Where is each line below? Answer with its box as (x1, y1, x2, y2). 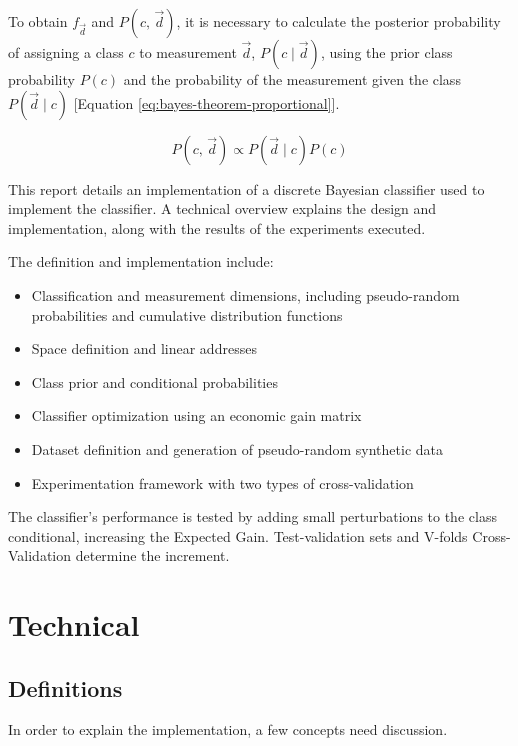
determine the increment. (75, 545, 230, 566)
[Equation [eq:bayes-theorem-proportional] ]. (73, 92, 340, 113)
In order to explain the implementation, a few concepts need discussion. (8, 719, 448, 740)
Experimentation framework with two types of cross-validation (31, 472, 414, 493)
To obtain (8, 11, 68, 31)
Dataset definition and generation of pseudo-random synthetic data (31, 438, 444, 459)
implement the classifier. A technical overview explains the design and (8, 198, 437, 219)
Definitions (8, 672, 123, 703)
